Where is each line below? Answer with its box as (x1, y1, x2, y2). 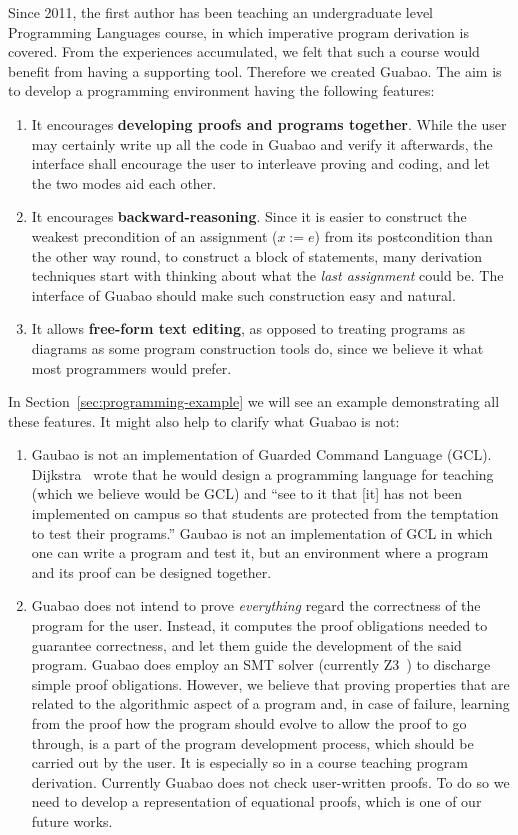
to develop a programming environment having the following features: (8, 80, 435, 101)
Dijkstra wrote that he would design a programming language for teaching (31, 463, 494, 484)
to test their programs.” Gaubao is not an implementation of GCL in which (31, 522, 493, 543)
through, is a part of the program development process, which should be (31, 732, 474, 753)
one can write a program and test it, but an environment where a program (31, 542, 489, 563)
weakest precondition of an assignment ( (31, 225, 278, 246)
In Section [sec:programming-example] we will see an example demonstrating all (8, 391, 500, 412)
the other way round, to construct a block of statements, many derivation (31, 245, 483, 266)
